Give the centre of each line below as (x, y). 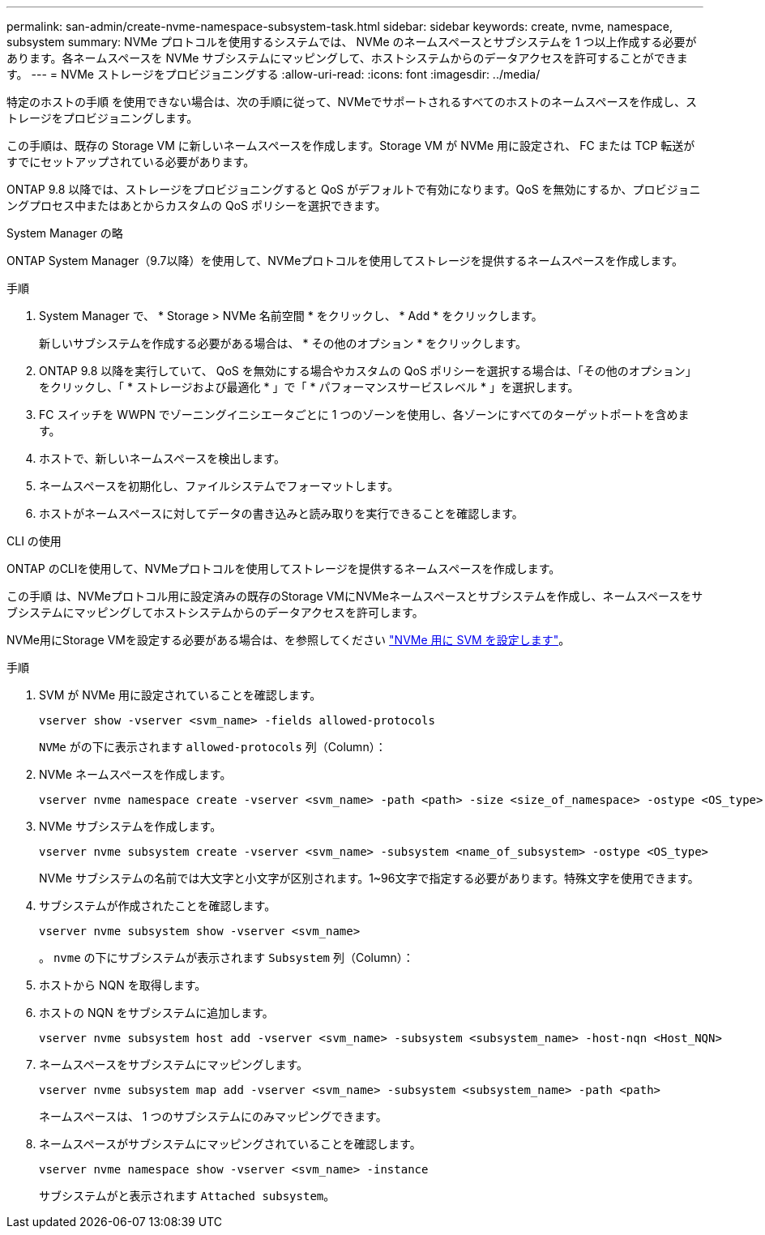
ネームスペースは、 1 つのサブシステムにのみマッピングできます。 (213, 1116)
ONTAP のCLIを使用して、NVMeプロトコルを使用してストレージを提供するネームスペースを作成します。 (284, 568)
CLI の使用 (34, 541)
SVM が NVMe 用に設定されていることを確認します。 (180, 695)
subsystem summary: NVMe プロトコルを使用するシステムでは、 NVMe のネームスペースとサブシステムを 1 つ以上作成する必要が (352, 42)
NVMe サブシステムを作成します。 (130, 826)
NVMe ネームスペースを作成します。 (135, 774)
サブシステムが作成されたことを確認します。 (158, 906)
